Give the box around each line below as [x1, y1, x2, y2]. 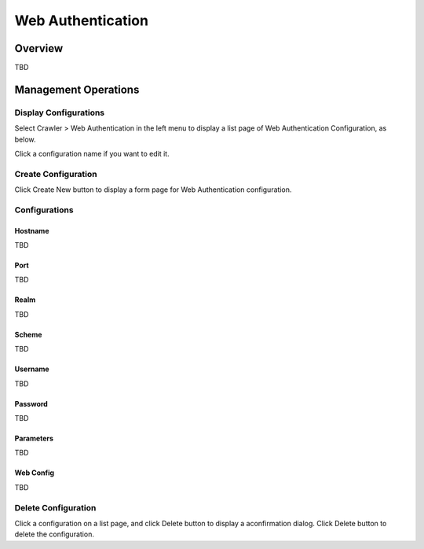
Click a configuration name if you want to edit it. [14, 149, 170, 158]
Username [14, 364, 50, 374]
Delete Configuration [14, 502, 97, 513]
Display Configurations [14, 107, 105, 118]
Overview [14, 42, 64, 55]
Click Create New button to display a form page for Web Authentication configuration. [14, 185, 292, 194]
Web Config [14, 468, 55, 477]
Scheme [14, 330, 42, 339]
